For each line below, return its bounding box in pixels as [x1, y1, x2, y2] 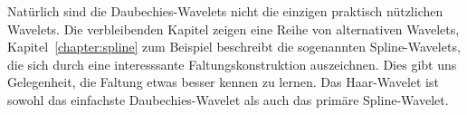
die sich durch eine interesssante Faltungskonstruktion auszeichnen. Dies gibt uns [7, 54, 457, 73]
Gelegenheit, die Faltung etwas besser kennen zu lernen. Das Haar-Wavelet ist [7, 72, 439, 91]
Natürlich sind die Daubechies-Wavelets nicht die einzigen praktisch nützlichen [7, 2, 443, 20]
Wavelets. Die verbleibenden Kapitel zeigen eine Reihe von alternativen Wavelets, [7, 19, 460, 38]
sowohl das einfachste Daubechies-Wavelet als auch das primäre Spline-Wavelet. [7, 90, 449, 109]
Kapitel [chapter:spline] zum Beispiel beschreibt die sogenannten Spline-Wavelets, [7, 37, 461, 56]
